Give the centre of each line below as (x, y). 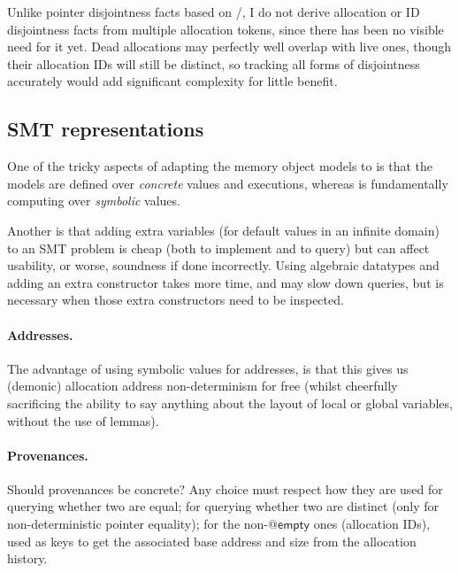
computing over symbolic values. (94, 201)
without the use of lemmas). (83, 420)
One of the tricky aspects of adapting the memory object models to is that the (220, 166)
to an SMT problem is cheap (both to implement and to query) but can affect (218, 248)
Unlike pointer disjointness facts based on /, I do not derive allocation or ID (214, 12)
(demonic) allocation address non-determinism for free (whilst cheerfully (203, 386)
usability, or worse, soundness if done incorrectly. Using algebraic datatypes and (223, 265)
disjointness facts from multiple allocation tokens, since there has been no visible (226, 29)
